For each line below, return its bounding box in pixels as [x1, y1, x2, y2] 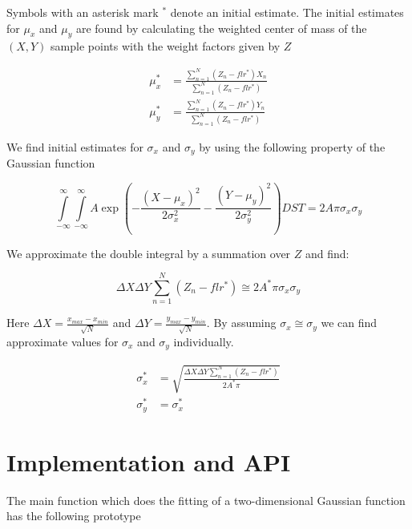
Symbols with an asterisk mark [6, 4, 159, 20]
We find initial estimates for [6, 138, 143, 155]
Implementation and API [6, 445, 291, 478]
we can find [321, 314, 378, 331]
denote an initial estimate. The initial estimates [170, 4, 404, 20]
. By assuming [206, 314, 277, 331]
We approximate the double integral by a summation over [6, 244, 291, 261]
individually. [173, 333, 234, 349]
